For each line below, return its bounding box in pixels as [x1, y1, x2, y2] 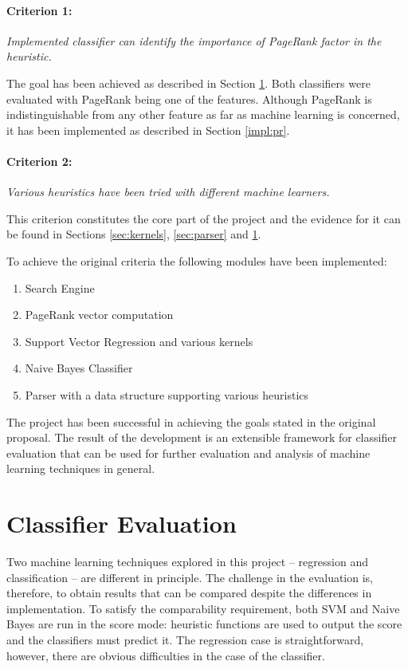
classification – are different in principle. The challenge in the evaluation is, [6, 569, 374, 585]
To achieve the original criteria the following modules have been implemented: [6, 252, 387, 269]
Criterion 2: [6, 152, 73, 169]
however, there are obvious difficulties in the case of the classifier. [6, 647, 325, 663]
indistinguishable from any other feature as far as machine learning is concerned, [6, 106, 400, 123]
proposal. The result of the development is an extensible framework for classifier [6, 429, 397, 446]
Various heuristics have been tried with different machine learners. [6, 183, 330, 200]
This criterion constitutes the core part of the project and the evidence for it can [6, 210, 401, 226]
